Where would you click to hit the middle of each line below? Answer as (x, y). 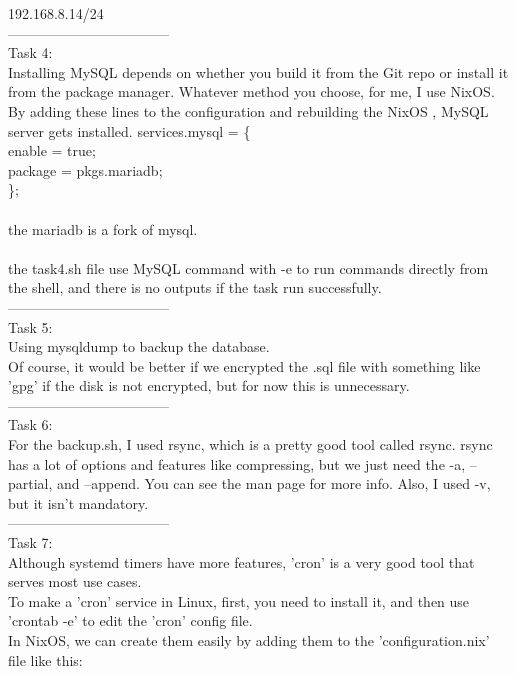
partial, (30, 483)
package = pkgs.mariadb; (85, 169)
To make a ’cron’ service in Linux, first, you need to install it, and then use (239, 600)
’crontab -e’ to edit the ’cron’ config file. (130, 620)
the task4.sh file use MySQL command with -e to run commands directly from (248, 267)
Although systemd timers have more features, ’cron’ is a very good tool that (241, 561)
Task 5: (30, 326)
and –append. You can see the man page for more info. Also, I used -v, (274, 483)
